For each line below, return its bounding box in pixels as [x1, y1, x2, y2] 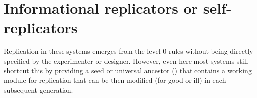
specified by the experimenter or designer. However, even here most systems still [4, 55, 248, 65]
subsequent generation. [4, 84, 73, 95]
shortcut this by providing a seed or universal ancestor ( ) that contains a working [4, 65, 252, 75]
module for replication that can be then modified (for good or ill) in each [4, 75, 226, 85]
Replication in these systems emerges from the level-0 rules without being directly [4, 46, 253, 56]
